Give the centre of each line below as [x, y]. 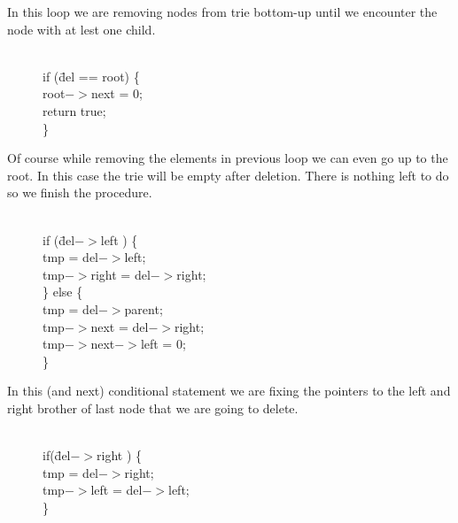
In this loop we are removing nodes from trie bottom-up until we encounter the [222, 12]
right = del [120, 274]
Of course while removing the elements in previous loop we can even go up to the [228, 158]
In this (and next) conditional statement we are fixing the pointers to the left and [229, 391]
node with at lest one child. [82, 29]
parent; [144, 308]
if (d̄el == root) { [91, 76]
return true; [74, 110]
